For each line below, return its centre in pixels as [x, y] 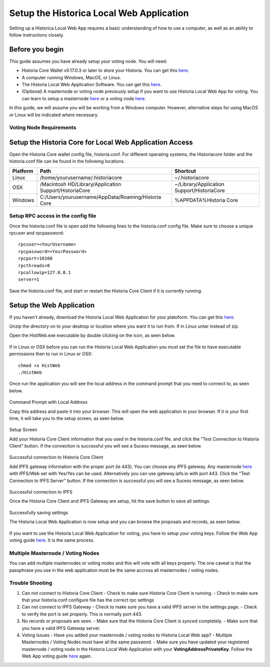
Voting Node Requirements [43, 128]
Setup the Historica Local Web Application [99, 13]
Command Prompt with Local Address [48, 402]
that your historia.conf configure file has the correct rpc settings [88, 600]
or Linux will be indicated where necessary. [54, 115]
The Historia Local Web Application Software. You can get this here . [92, 85]
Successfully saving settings [39, 512]
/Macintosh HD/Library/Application [80, 184]
